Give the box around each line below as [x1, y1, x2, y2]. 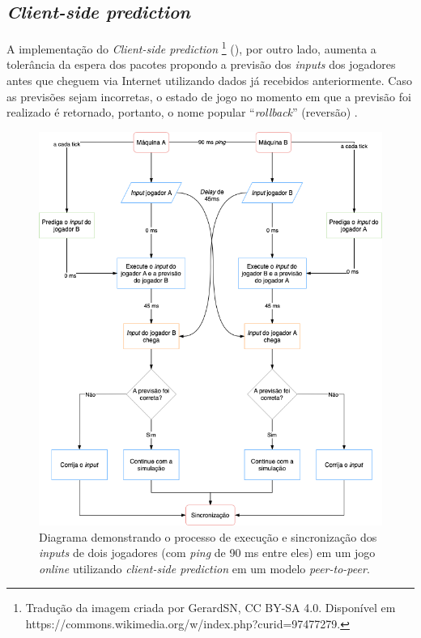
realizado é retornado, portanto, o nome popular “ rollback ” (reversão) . [6, 104, 358, 121]
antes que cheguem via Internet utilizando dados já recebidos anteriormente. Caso [6, 72, 412, 89]
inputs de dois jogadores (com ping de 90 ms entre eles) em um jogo [39, 544, 376, 561]
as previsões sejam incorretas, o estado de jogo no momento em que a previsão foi [6, 87, 411, 104]
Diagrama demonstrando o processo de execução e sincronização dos [39, 528, 377, 545]
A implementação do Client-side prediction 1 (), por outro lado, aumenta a [6, 38, 376, 57]
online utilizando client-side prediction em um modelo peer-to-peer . [39, 559, 370, 576]
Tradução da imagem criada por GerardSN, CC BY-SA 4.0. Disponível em [25, 599, 396, 616]
